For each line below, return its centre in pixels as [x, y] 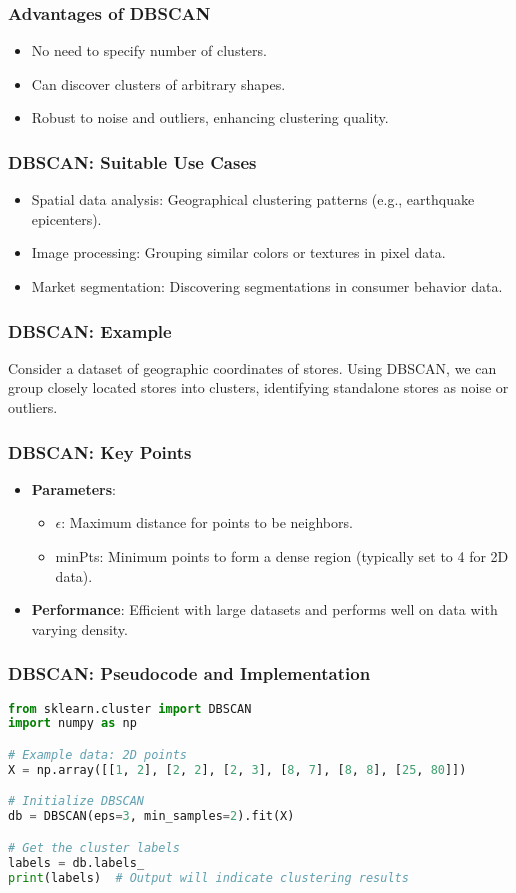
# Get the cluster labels [94, 847]
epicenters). [66, 218]
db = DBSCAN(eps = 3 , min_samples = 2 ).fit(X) [151, 816]
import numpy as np [72, 723]
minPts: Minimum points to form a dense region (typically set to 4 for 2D [282, 556]
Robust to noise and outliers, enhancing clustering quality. [210, 117]
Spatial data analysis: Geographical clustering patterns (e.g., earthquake [253, 199]
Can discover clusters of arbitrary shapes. [158, 83]
